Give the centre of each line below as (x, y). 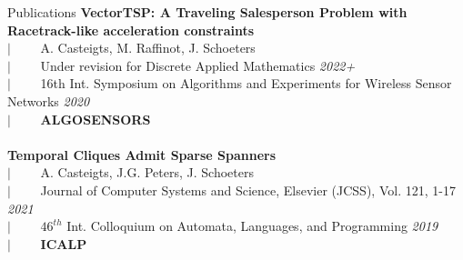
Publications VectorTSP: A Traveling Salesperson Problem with (207, 12)
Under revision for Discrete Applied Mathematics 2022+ (198, 65)
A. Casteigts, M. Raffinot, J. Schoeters (148, 48)
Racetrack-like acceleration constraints (131, 30)
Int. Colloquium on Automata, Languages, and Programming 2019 (252, 226)
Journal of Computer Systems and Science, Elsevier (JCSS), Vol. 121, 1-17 (248, 190)
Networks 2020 (49, 100)
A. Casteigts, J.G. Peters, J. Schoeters (147, 172)
